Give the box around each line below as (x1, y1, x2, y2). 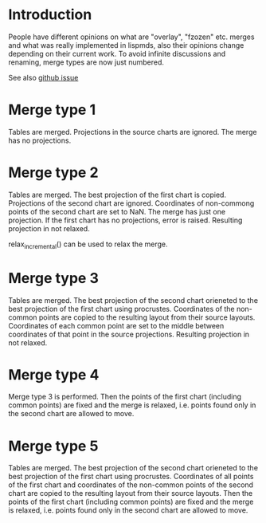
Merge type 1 (8, 101, 96, 119)
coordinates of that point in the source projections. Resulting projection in (8, 329, 249, 339)
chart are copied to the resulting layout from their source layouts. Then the (8, 489, 253, 498)
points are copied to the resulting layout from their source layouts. (38, 313, 256, 322)
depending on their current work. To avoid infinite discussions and (8, 49, 225, 58)
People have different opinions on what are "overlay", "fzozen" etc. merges (8, 32, 255, 41)
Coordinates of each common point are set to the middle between (8, 320, 225, 330)
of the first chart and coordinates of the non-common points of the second (8, 480, 253, 490)
